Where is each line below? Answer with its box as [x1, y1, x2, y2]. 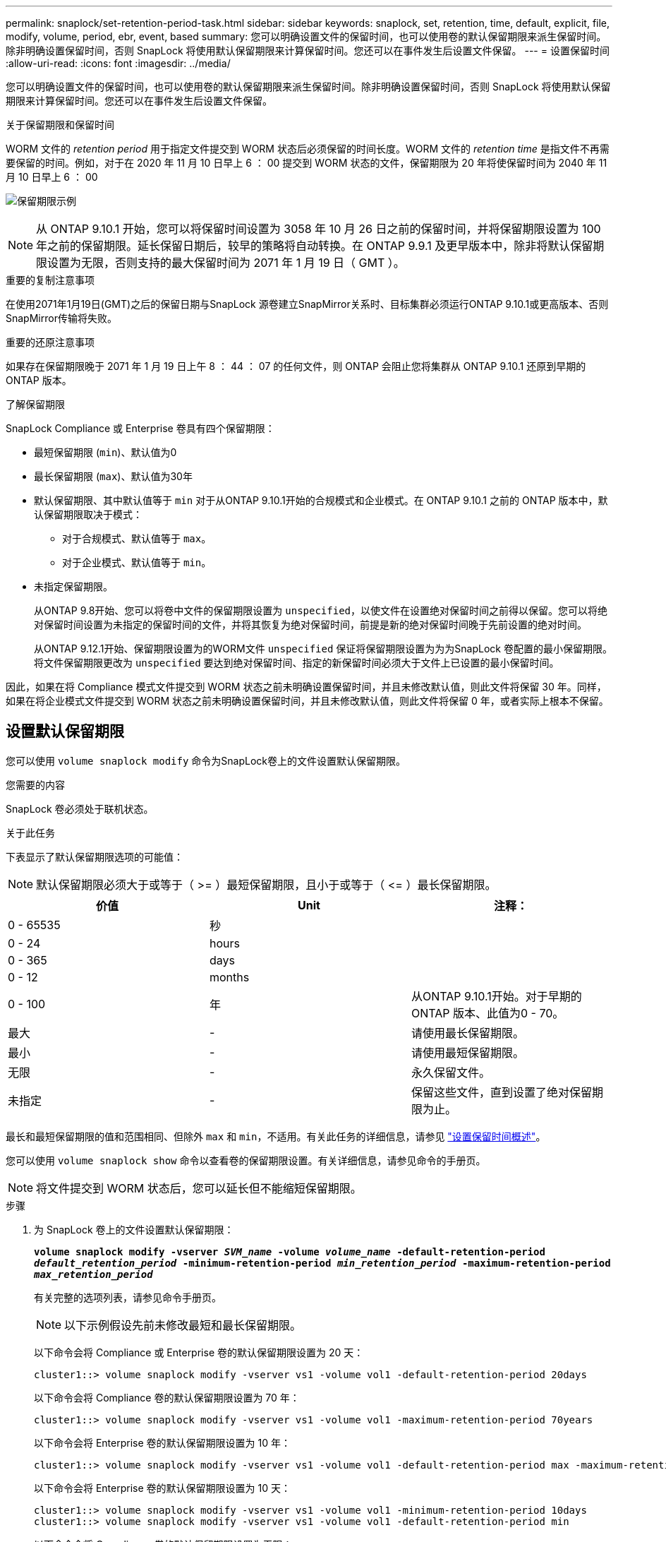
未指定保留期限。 [34, 580, 113, 592]
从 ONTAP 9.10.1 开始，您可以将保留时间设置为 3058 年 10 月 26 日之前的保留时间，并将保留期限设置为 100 [36, 222, 601, 236]
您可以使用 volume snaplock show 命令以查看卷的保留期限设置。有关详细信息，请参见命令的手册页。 [6, 1154, 486, 1166]
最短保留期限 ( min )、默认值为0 [34, 446, 177, 458]
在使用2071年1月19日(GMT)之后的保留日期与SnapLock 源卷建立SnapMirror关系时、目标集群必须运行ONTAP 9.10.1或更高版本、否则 [6, 298, 609, 310]
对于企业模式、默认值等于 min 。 [62, 556, 212, 568]
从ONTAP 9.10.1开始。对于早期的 [411, 988, 582, 1003]
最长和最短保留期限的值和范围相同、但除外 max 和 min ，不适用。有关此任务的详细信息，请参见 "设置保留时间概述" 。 [6, 1130, 546, 1142]
